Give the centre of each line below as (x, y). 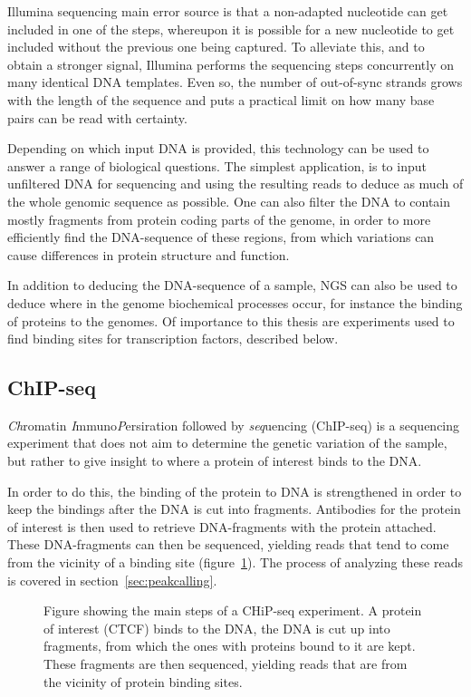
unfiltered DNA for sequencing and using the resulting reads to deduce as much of (235, 184)
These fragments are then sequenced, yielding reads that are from (226, 664)
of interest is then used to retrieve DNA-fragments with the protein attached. (222, 526)
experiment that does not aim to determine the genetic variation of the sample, (227, 443)
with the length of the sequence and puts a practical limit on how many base (221, 99)
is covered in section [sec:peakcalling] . (112, 580)
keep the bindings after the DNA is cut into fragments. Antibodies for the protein (234, 509)
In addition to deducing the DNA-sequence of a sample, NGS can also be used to (232, 285)
